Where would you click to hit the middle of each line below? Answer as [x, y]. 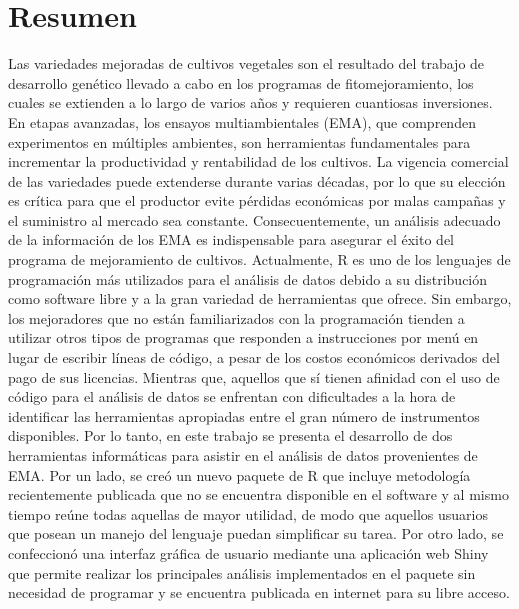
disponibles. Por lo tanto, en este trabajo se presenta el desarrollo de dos [230, 435]
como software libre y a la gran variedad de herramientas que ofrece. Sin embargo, [260, 298]
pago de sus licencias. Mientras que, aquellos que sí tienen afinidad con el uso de [254, 376]
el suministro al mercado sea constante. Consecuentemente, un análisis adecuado [254, 219]
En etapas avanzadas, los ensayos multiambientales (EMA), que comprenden [242, 121]
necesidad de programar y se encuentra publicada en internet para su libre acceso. [259, 592]
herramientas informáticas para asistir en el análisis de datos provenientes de [243, 455]
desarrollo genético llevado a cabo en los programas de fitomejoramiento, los [241, 82]
